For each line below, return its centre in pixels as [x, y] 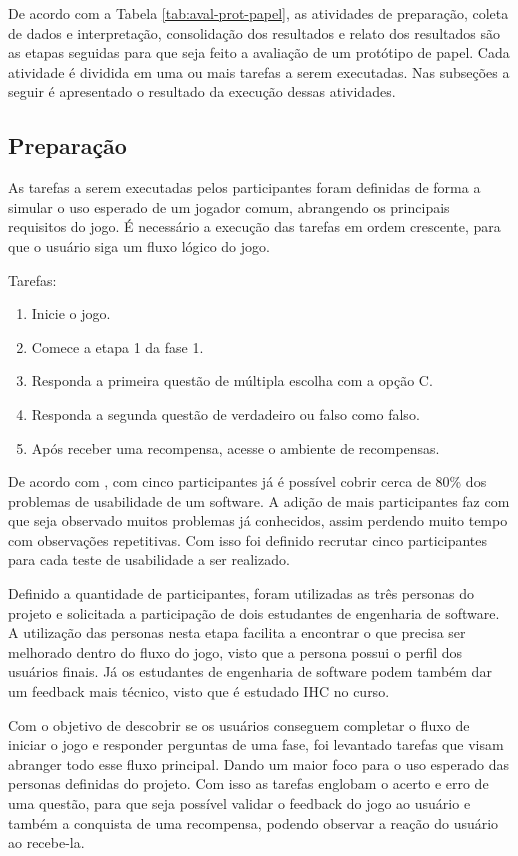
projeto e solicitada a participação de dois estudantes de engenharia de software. [254, 612]
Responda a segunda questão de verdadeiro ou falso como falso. [225, 413]
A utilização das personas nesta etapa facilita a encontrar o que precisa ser [237, 632]
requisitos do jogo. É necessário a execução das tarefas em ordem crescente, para [254, 226]
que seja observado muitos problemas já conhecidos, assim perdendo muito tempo [258, 520]
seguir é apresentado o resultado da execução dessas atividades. [202, 91]
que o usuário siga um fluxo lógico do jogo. [139, 245]
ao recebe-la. [46, 842]
